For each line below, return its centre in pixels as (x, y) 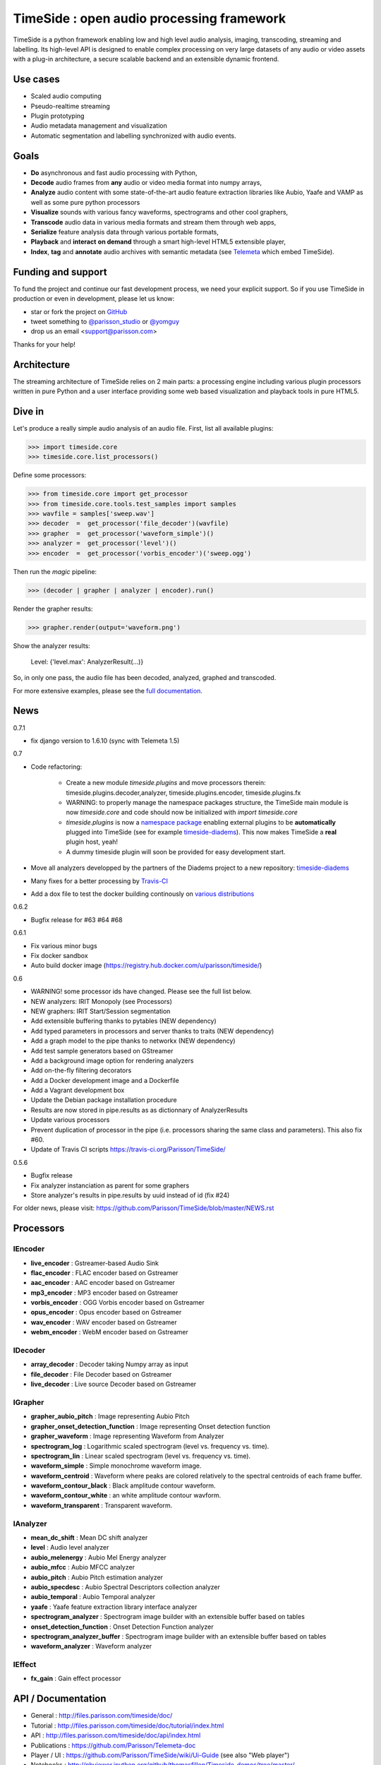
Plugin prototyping (58, 116)
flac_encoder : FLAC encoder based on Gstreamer (104, 1273)
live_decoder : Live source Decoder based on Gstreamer (114, 1384)
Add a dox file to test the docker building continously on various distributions (143, 894)
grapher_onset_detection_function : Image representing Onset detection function (151, 1426)
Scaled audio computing (66, 96)
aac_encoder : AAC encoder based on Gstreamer (103, 1283)
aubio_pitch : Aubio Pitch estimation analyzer (97, 1577)
